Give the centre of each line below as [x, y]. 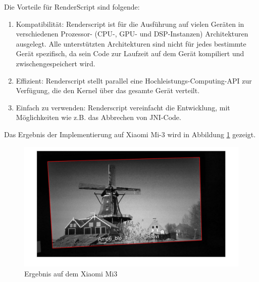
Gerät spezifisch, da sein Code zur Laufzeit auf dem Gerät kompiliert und [130, 53]
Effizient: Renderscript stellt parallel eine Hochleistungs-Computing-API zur [134, 80]
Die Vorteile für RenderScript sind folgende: [72, 7]
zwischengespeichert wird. [56, 63]
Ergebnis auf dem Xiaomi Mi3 [71, 273]
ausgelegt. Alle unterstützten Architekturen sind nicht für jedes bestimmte [131, 43]
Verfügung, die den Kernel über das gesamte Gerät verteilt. [108, 90]
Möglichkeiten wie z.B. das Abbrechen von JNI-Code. [98, 117]
